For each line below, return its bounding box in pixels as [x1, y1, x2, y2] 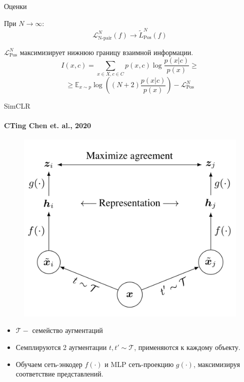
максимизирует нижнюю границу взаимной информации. [19, 47, 193, 57]
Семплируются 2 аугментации [15, 341, 107, 352]
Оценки [4, 1, 27, 11]
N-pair [98, 35, 112, 41]
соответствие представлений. [15, 368, 103, 379]
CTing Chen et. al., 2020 [4, 120, 91, 131]
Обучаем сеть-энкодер [15, 358, 82, 369]
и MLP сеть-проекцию [104, 358, 174, 369]
